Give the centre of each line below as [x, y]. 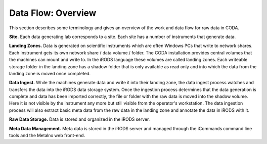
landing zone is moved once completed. [50, 73]
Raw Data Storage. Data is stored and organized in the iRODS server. [80, 119]
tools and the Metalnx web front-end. [47, 136]
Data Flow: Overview [53, 13]
